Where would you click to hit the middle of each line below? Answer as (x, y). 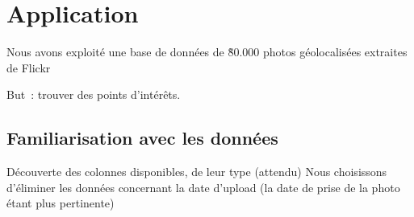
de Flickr (29, 67)
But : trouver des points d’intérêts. (94, 94)
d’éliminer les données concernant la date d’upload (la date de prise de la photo (203, 187)
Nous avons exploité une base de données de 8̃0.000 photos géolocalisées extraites (207, 52)
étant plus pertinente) (61, 203)
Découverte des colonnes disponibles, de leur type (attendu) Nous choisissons (197, 172)
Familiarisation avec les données (142, 138)
